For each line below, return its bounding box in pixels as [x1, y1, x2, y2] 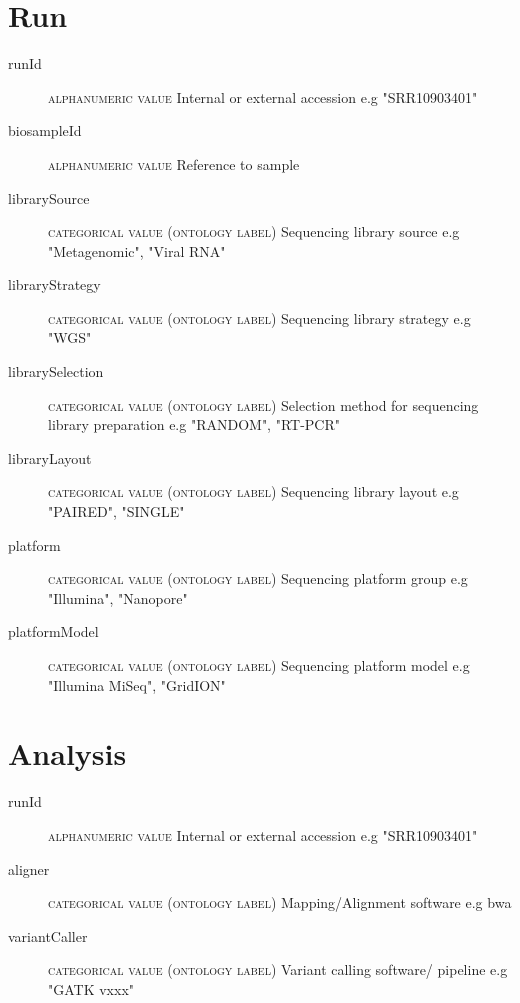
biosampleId [8, 120, 82, 141]
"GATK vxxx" [48, 978, 135, 999]
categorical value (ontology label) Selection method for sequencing [48, 394, 479, 415]
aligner [8, 858, 50, 879]
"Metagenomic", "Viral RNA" [48, 240, 226, 261]
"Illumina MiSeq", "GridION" [48, 674, 226, 695]
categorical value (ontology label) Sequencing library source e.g [48, 221, 460, 242]
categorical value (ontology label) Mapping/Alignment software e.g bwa [48, 892, 512, 913]
